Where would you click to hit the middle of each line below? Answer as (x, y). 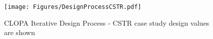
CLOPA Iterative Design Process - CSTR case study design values (107, 22)
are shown (20, 32)
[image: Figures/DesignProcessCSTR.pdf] (73, 7)
